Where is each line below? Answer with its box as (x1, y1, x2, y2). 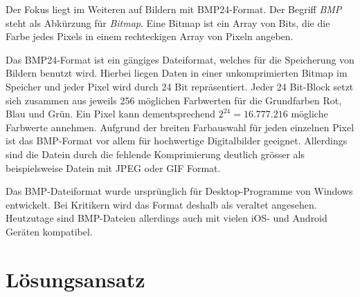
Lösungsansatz (6, 265, 145, 293)
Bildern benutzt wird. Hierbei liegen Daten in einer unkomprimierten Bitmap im (6, 66, 348, 80)
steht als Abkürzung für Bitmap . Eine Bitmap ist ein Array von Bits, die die (6, 15, 330, 30)
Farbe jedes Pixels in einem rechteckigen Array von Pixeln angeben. (6, 29, 294, 44)
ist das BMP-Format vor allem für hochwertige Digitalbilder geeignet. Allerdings (6, 133, 348, 148)
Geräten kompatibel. (6, 224, 93, 238)
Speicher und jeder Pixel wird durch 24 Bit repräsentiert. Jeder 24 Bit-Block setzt (6, 79, 354, 93)
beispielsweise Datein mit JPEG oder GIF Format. (6, 160, 221, 175)
